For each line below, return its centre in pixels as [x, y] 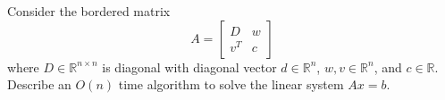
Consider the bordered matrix [89, 11]
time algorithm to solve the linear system [231, 84]
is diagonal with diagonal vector [189, 67]
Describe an [39, 84]
